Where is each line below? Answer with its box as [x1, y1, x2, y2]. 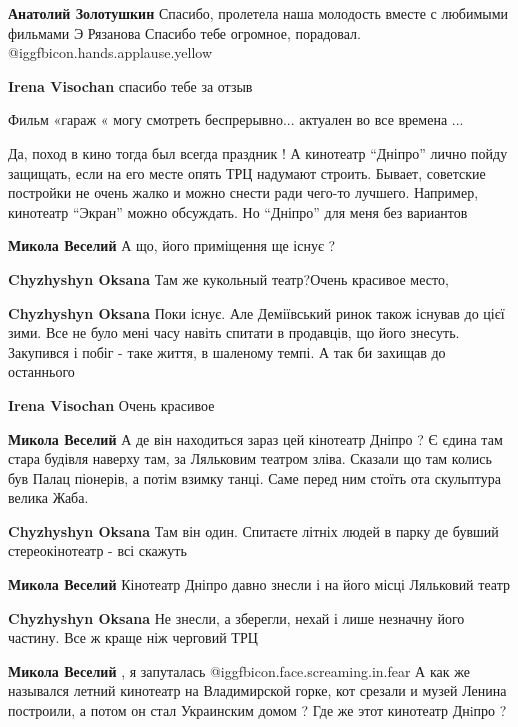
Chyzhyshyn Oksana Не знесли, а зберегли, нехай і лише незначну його [8, 607, 465, 628]
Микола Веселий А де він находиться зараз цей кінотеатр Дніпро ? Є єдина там [8, 428, 503, 449]
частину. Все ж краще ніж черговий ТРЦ [8, 627, 258, 648]
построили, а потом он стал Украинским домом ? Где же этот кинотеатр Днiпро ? [8, 700, 507, 721]
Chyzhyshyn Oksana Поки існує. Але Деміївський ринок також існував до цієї [8, 302, 505, 323]
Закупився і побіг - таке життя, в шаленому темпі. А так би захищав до [8, 341, 446, 362]
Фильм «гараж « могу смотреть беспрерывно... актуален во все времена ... [8, 109, 464, 130]
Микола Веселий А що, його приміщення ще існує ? [8, 235, 336, 256]
